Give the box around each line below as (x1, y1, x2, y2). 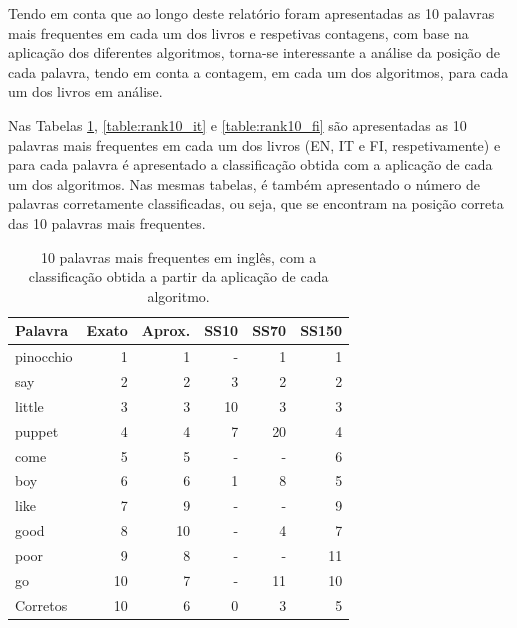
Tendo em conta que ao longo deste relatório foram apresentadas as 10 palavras (8, 3, 495, 23)
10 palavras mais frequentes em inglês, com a (40, 246, 317, 267)
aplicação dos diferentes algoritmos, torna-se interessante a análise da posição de (8, 42, 500, 63)
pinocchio (15, 346, 73, 367)
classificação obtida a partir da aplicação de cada (28, 266, 329, 287)
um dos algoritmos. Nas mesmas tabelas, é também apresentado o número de (8, 173, 480, 194)
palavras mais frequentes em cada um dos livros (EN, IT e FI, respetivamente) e (8, 134, 501, 155)
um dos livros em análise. (8, 81, 163, 102)
